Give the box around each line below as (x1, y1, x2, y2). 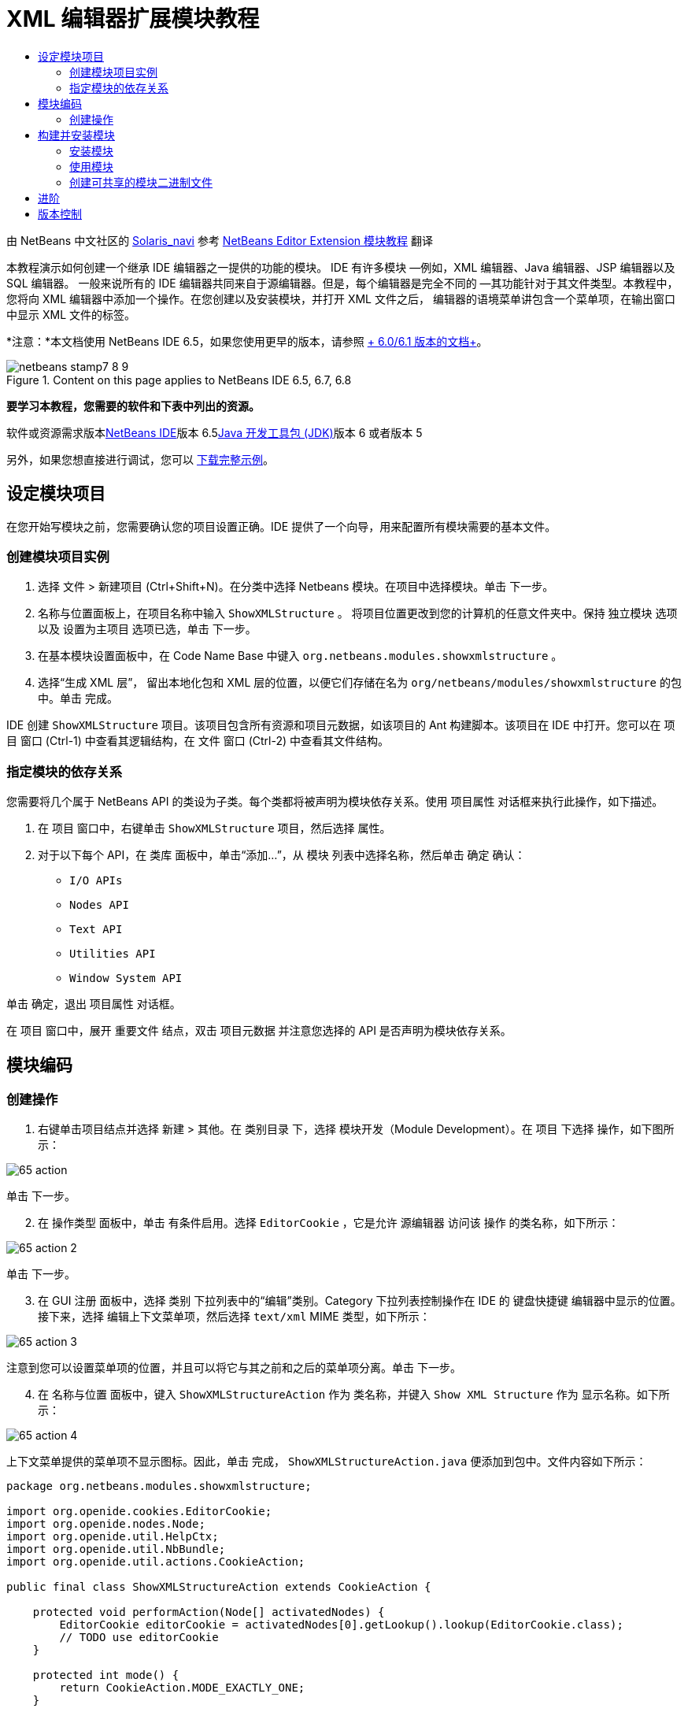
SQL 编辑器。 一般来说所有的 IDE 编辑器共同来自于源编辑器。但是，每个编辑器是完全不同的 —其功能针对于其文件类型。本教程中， (6, 276, 679, 290)
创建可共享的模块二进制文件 (69, 175, 213, 189)
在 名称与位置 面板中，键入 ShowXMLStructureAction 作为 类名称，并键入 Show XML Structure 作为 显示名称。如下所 (38, 1388, 670, 1402)
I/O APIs (69, 874, 123, 887)
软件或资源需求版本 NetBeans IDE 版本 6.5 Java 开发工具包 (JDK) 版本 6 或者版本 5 (6, 425, 423, 439)
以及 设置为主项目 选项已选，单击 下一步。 (38, 622, 257, 636)
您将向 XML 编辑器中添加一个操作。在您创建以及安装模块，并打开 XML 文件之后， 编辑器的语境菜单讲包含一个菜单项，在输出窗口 (6, 291, 675, 306)
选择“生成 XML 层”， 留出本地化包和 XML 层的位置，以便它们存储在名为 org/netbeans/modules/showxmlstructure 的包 (38, 676, 682, 690)
